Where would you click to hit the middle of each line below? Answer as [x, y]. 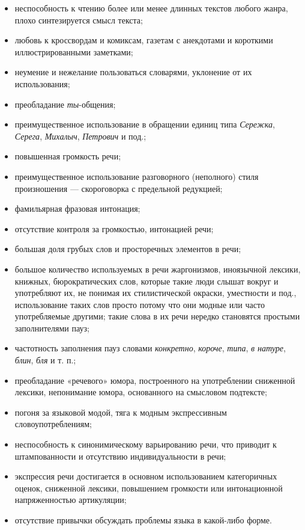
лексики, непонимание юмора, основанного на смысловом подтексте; [141, 392]
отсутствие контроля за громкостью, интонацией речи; [114, 228]
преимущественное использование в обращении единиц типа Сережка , [145, 124]
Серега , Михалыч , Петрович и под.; [80, 136]
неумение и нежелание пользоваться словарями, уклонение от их [133, 72]
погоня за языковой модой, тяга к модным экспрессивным [121, 412]
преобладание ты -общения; [65, 104]
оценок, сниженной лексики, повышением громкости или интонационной [149, 488]
